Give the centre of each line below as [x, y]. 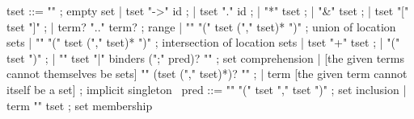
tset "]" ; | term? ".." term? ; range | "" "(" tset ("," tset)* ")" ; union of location [201, 26]
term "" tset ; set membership [80, 105]
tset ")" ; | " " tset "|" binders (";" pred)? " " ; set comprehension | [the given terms [206, 57]
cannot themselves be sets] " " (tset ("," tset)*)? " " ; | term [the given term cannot [207, 74]
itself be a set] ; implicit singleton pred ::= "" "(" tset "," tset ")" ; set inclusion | [207, 89]
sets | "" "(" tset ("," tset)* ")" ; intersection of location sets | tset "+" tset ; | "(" [203, 42]
